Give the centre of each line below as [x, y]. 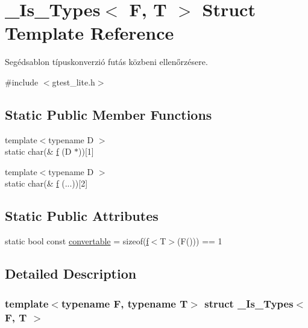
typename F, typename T [124, 303]
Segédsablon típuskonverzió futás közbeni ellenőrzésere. [106, 62]
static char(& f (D [38, 151]
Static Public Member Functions [108, 114]
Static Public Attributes [82, 216]
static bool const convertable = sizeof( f [77, 241]
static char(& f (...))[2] [46, 183]
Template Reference [90, 33]
